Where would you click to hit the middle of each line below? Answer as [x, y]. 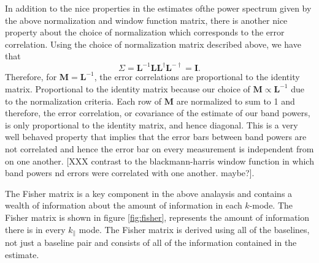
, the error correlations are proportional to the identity [197, 77]
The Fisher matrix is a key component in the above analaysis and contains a [149, 193]
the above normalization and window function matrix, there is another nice [146, 20]
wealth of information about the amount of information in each [124, 205]
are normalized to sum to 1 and [236, 101]
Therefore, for [31, 77]
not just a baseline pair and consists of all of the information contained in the [151, 243]
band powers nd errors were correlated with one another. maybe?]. [130, 173]
